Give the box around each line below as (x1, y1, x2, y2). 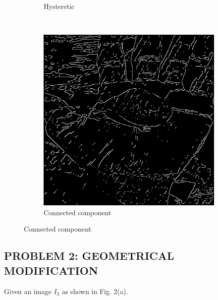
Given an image (4, 286, 52, 296)
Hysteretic (44, 1, 75, 11)
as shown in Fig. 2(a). (61, 286, 128, 296)
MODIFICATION (4, 262, 98, 278)
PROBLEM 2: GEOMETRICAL (4, 248, 174, 263)
